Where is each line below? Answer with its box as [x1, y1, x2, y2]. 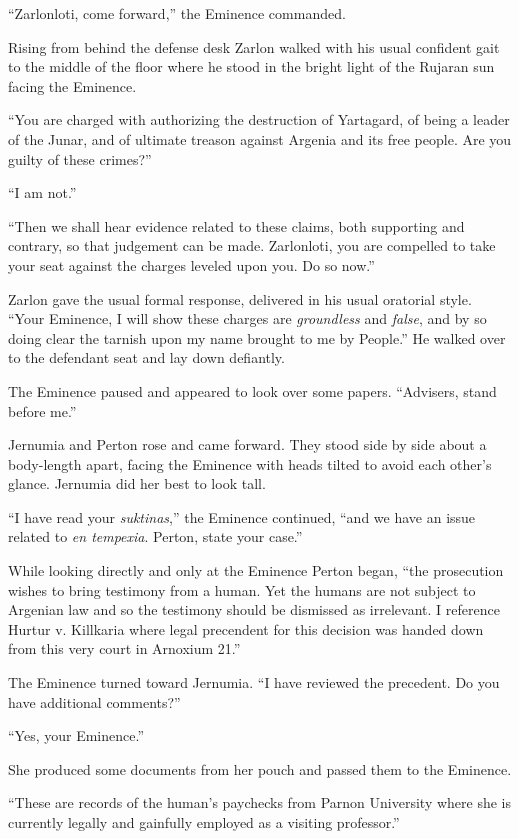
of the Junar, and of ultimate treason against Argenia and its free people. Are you [8, 128, 512, 149]
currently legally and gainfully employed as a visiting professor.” [8, 812, 400, 832]
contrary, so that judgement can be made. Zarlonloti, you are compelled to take [8, 235, 496, 256]
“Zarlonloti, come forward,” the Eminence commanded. [8, 3, 346, 23]
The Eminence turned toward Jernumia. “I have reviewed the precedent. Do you [8, 672, 500, 693]
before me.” [8, 400, 77, 421]
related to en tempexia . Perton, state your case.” [8, 526, 303, 547]
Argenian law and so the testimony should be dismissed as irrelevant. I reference [8, 599, 500, 620]
